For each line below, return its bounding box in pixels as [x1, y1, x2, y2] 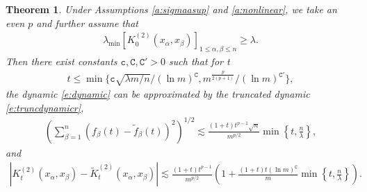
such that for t [169, 54, 230, 69]
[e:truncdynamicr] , [6, 100, 84, 114]
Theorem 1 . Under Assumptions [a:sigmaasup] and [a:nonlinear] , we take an [6, 2, 337, 16]
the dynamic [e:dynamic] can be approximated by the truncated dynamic [6, 87, 310, 101]
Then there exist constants [6, 54, 117, 69]
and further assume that [36, 15, 138, 30]
